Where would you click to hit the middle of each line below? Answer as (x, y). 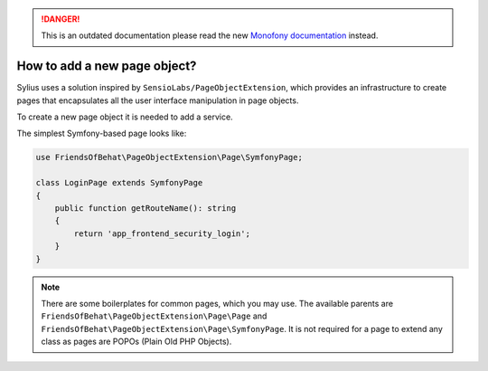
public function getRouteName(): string (145, 209)
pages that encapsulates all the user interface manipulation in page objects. (158, 100)
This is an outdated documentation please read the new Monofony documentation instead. (210, 35)
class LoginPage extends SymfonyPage (119, 183)
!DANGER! (61, 19)
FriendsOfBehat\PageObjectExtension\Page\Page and (154, 316)
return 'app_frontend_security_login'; (162, 233)
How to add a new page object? (107, 67)
